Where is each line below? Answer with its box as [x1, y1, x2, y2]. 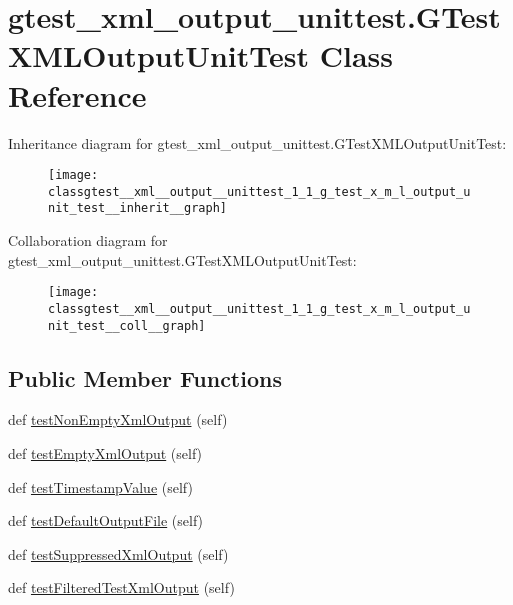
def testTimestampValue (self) [8, 476, 193, 497]
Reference [8, 74, 147, 115]
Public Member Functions [8, 362, 282, 393]
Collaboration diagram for [8, 230, 168, 251]
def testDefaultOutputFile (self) [8, 510, 204, 531]
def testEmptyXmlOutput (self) [8, 443, 203, 464]
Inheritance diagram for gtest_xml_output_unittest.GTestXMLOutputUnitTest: [8, 132, 507, 153]
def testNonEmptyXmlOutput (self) [8, 409, 228, 430]
